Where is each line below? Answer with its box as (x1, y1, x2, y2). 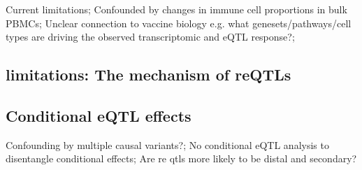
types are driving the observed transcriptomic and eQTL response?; (6, 29, 295, 44)
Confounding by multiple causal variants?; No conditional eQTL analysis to (6, 137, 329, 152)
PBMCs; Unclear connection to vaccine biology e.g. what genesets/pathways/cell (6, 15, 352, 30)
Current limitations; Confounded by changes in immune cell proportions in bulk (6, 2, 347, 16)
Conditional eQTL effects (6, 104, 191, 126)
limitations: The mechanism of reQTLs (6, 64, 291, 85)
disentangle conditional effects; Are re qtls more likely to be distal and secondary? (6, 151, 357, 166)
